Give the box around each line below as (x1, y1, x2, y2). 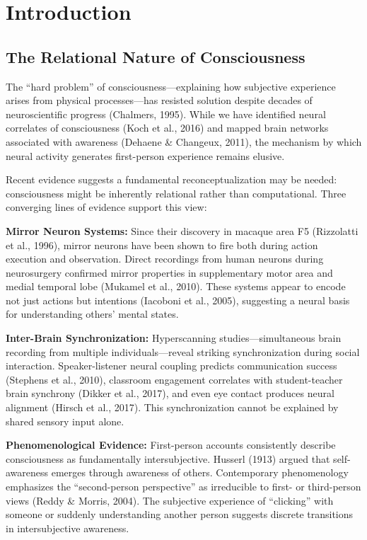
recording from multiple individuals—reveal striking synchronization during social (6, 344, 360, 359)
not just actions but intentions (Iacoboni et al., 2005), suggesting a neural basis (6, 292, 350, 307)
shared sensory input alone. (6, 413, 124, 428)
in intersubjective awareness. (6, 520, 129, 535)
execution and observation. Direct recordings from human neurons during (6, 251, 324, 266)
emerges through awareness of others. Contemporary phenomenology (51, 465, 349, 480)
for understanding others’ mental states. (6, 306, 179, 321)
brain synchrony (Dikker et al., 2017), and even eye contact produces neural (6, 386, 334, 401)
